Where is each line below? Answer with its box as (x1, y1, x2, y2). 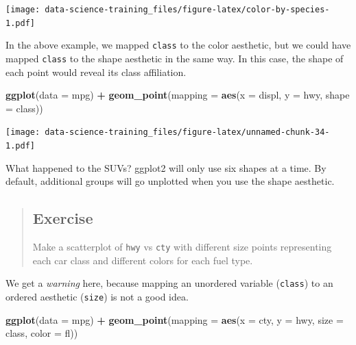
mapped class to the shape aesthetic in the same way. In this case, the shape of (5, 51, 344, 65)
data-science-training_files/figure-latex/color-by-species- (45, 5, 330, 14)
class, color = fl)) (5, 326, 78, 340)
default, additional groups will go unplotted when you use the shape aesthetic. (5, 174, 335, 188)
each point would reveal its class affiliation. (5, 64, 187, 79)
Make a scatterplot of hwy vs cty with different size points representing (32, 240, 332, 254)
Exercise (32, 207, 93, 229)
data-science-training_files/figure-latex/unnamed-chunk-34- (45, 127, 330, 138)
